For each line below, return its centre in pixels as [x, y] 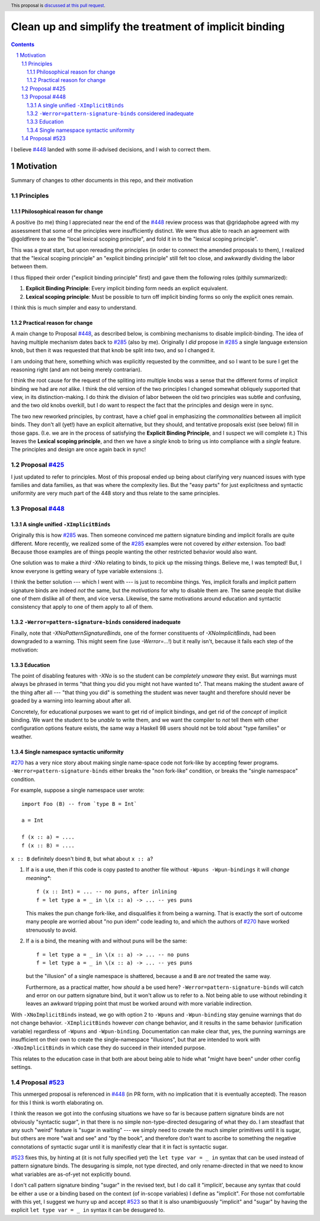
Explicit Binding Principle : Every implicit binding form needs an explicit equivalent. [127, 289]
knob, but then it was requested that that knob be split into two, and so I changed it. [113, 350]
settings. [22, 1067]
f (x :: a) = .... [48, 837]
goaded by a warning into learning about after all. [71, 701]
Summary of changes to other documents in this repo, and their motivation [102, 181]
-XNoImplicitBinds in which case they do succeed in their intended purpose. [108, 1048]
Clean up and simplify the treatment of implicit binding [148, 27]
